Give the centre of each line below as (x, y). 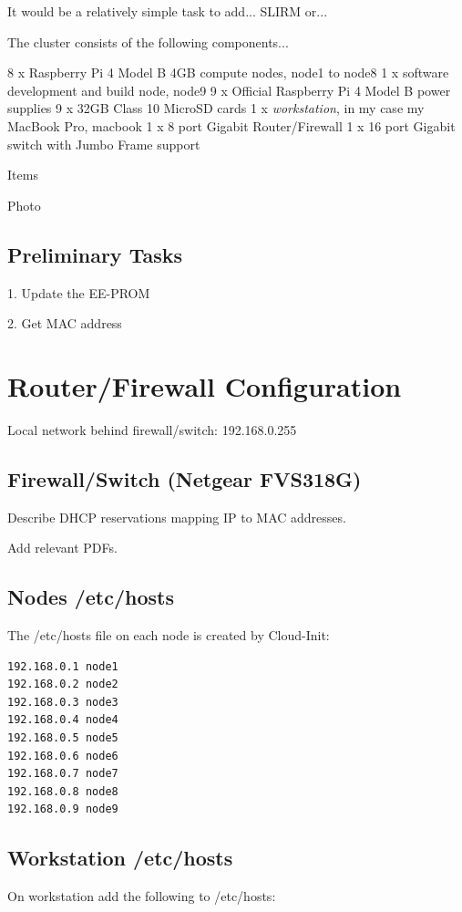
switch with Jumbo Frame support (104, 144)
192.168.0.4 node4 (63, 720)
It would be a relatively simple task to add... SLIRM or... (168, 11)
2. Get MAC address (65, 323)
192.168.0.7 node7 (63, 774)
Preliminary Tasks (95, 254)
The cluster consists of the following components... (148, 41)
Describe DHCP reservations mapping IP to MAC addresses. (177, 517)
